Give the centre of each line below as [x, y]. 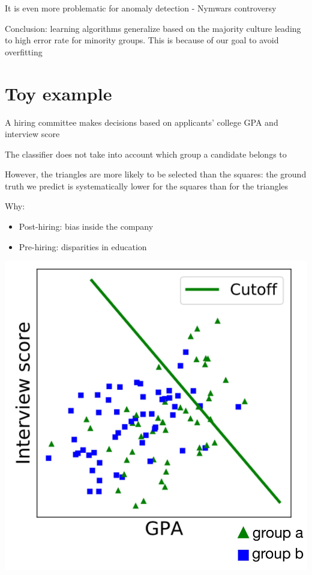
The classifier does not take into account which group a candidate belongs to [146, 154]
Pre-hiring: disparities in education [83, 246]
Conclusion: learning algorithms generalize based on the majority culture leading [153, 28]
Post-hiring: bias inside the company [86, 226]
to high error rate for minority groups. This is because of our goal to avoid [142, 40]
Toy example [58, 93]
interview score [32, 134]
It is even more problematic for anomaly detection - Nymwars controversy [141, 8]
